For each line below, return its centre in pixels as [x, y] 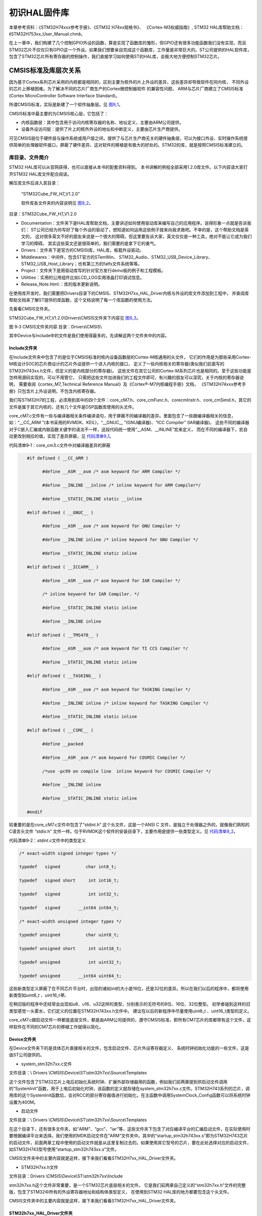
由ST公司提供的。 [27, 1055]
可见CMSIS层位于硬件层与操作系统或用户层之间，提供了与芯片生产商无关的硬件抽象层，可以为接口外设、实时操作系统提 [128, 138]
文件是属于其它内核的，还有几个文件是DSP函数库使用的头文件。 [73, 407]
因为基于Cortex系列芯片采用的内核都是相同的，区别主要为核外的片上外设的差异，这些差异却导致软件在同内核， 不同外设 [129, 82]
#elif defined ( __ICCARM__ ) [63, 567]
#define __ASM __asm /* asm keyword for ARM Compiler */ [111, 472]
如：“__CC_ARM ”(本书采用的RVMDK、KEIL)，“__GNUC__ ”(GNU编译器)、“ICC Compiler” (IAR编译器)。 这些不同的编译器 [129, 423]
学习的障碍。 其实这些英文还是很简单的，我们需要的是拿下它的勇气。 [90, 243]
